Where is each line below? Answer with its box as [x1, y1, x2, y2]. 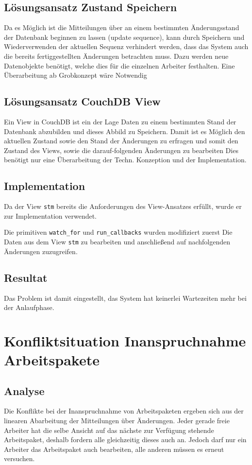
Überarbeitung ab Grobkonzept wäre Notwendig [4, 70, 147, 80]
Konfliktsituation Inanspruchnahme [4, 330, 246, 350]
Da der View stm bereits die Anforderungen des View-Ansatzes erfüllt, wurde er [4, 201, 242, 211]
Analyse [4, 383, 45, 398]
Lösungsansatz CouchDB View [4, 94, 161, 109]
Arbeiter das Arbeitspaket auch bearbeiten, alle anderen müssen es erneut [4, 444, 224, 454]
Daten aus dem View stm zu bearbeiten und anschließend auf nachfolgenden [4, 237, 230, 247]
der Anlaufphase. [4, 302, 54, 312]
